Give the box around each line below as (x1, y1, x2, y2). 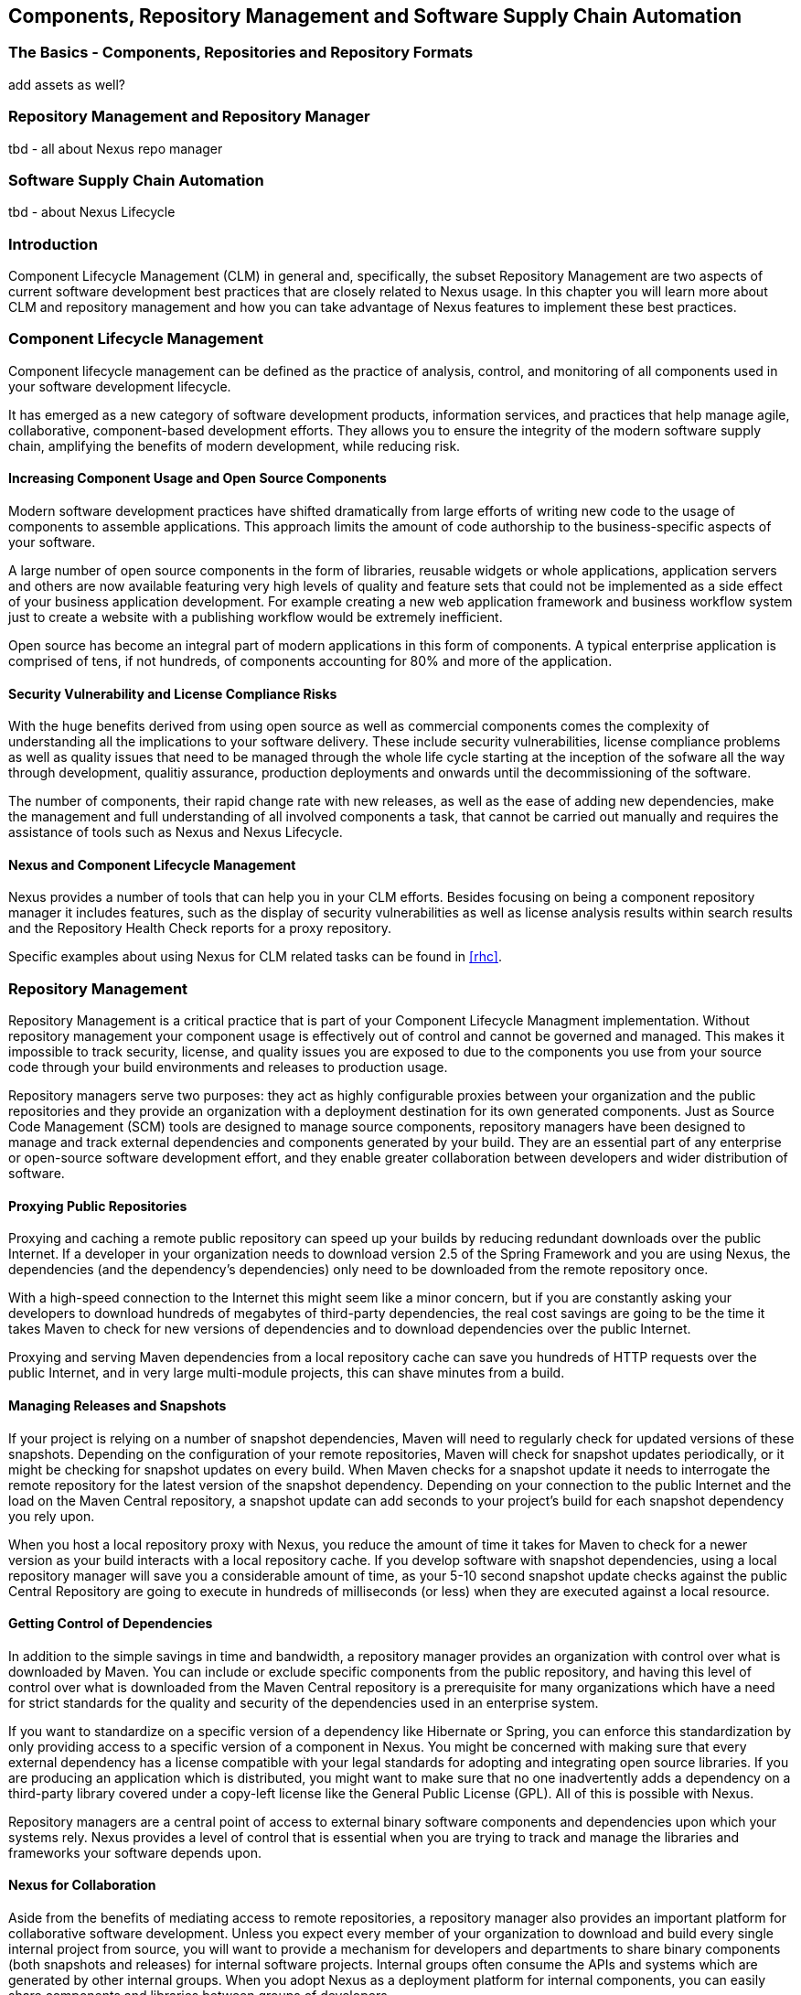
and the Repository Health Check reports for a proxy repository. (8, 920, 391, 937)
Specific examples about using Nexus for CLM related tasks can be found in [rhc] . (8, 949, 502, 965)
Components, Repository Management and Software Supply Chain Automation (8, 5, 742, 27)
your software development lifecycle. (8, 378, 231, 394)
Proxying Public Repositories (8, 1197, 187, 1214)
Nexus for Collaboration (8, 1877, 156, 1893)
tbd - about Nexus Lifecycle (8, 204, 176, 220)
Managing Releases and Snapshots (8, 1398, 227, 1414)
